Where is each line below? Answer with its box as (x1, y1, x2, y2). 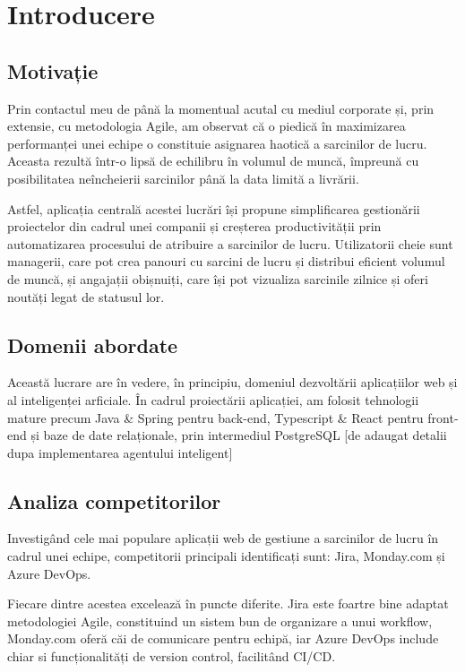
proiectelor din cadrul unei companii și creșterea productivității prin (7, 217, 382, 236)
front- (427, 408, 459, 426)
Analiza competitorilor (7, 487, 221, 514)
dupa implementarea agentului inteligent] (7, 443, 233, 461)
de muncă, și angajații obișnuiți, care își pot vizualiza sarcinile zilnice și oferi (7, 269, 428, 288)
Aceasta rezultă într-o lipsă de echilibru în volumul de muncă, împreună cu (7, 151, 419, 170)
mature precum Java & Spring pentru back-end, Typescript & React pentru (7, 408, 424, 426)
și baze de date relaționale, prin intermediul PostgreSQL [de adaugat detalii (30, 426, 447, 444)
